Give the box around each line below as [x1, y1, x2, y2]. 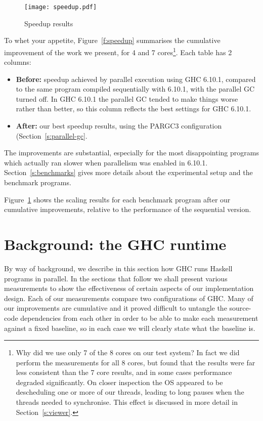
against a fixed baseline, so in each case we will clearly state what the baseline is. [4, 322, 255, 333]
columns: [4, 57, 31, 67]
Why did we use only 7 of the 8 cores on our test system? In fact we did [16, 347, 240, 358]
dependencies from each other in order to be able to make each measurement [20, 312, 258, 323]
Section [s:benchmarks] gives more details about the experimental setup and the [4, 167, 253, 178]
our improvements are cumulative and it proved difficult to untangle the [4, 303, 227, 313]
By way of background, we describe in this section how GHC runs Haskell [4, 263, 233, 273]
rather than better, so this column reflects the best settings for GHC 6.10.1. [16, 103, 251, 114]
